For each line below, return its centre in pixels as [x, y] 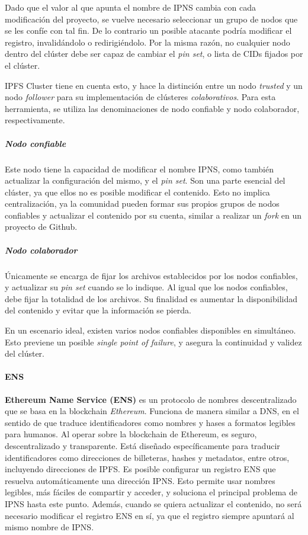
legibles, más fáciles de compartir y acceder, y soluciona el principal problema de [151, 492]
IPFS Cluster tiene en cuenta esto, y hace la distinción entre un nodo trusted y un [154, 85]
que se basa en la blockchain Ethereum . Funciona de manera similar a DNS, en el [152, 411]
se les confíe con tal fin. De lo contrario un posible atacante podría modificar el [148, 31]
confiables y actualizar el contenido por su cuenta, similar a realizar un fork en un [153, 215]
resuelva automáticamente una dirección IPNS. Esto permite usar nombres [140, 480]
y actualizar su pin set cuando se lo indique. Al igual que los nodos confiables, [146, 287]
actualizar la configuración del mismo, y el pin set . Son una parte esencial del [145, 180]
